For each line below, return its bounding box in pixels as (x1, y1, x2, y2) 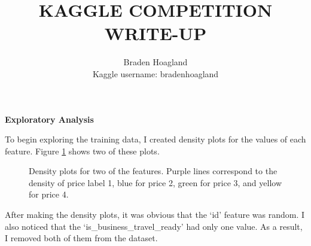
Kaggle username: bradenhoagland (92, 67, 219, 80)
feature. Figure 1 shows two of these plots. (5, 144, 160, 157)
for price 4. (29, 188, 69, 201)
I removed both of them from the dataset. (5, 232, 158, 244)
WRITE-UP (104, 21, 207, 45)
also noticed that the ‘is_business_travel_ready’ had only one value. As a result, (5, 220, 303, 232)
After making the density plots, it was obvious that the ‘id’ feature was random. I (5, 208, 305, 221)
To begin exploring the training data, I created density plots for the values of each (5, 133, 306, 145)
